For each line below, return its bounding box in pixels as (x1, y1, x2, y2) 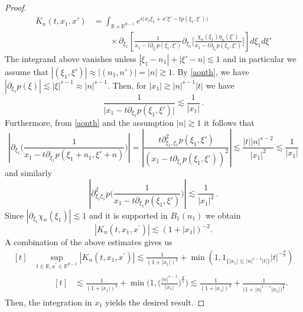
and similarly (5, 166, 52, 178)
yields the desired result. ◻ (105, 296, 205, 308)
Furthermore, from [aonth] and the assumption (5, 116, 174, 129)
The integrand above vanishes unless (5, 52, 136, 64)
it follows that (204, 116, 255, 129)
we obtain (205, 209, 241, 221)
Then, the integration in (5, 296, 92, 308)
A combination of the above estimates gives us (5, 236, 172, 248)
